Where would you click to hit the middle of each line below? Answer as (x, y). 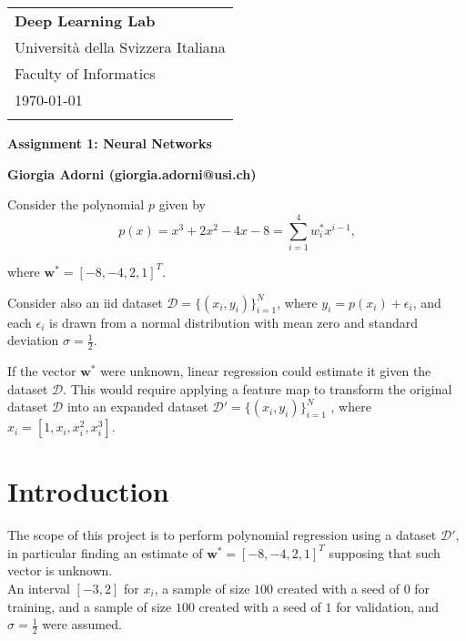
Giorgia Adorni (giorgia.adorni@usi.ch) (132, 173)
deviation (33, 340)
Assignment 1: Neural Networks (110, 143)
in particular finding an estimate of (105, 552)
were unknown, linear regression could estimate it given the (266, 370)
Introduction (88, 491)
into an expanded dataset (137, 407)
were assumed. (82, 624)
